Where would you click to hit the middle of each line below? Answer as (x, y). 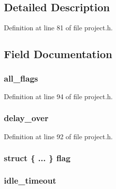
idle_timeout (30, 180)
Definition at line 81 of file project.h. (58, 28)
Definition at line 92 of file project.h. (58, 136)
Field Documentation (58, 54)
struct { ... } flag (37, 158)
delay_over (26, 118)
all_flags (21, 78)
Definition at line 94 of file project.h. (58, 96)
